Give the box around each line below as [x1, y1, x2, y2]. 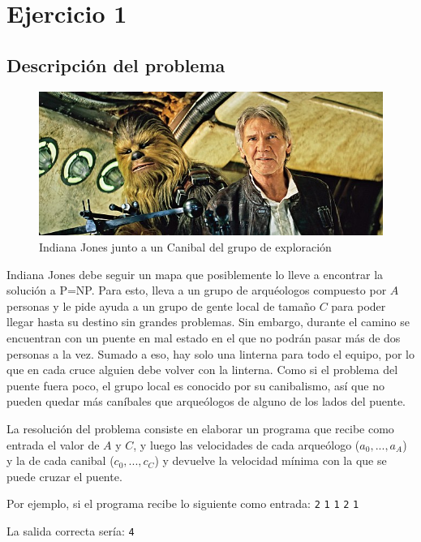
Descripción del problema [6, 52, 226, 77]
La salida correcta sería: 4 [6, 523, 135, 540]
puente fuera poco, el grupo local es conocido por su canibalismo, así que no [6, 376, 384, 394]
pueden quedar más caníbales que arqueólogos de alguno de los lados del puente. [6, 393, 406, 410]
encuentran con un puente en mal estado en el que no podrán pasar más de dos [6, 329, 401, 346]
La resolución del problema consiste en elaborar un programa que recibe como [6, 420, 394, 437]
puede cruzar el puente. [6, 467, 122, 484]
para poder [331, 297, 386, 314]
